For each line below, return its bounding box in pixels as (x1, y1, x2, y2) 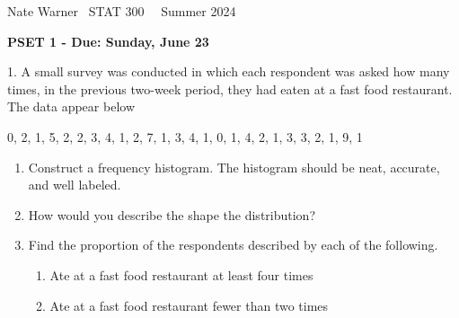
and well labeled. (28, 175, 121, 194)
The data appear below (7, 97, 135, 116)
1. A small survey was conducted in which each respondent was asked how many (7, 62, 450, 81)
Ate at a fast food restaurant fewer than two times (49, 296, 329, 314)
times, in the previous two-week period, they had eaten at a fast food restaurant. (7, 79, 453, 98)
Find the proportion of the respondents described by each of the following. (28, 235, 438, 254)
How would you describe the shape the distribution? (28, 205, 316, 224)
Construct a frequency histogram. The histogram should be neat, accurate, (28, 157, 440, 176)
